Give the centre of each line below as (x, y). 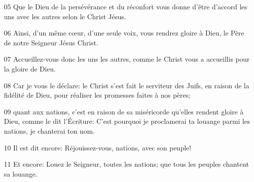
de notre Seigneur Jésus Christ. (51, 42)
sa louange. (21, 173)
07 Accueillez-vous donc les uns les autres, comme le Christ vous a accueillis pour (127, 59)
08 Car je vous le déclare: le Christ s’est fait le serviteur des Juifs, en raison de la (127, 85)
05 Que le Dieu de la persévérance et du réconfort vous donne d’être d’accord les (126, 6)
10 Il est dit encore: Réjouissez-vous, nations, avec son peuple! (98, 147)
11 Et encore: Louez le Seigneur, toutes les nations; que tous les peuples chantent (127, 164)
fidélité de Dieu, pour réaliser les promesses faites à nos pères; (97, 95)
